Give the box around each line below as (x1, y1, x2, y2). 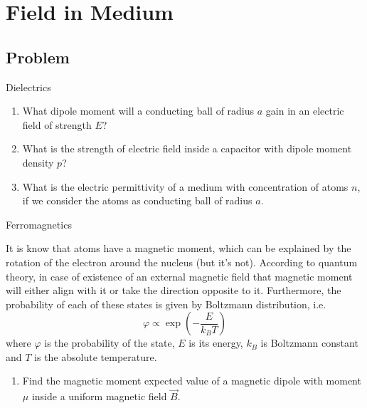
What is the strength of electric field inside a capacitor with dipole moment (22, 141, 352, 156)
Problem (6, 46, 70, 68)
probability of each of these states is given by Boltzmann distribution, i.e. (6, 296, 326, 311)
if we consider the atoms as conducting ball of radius (22, 193, 252, 208)
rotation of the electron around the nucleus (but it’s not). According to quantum (6, 254, 358, 269)
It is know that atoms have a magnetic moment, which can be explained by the (6, 241, 351, 256)
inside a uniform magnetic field (31, 389, 167, 404)
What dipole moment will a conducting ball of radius (22, 103, 255, 118)
